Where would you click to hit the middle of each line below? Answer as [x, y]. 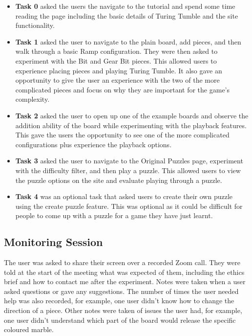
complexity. [32, 99]
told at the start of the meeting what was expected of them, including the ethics [124, 272]
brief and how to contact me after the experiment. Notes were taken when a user [125, 281]
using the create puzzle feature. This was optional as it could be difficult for [129, 206]
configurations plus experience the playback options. [94, 144]
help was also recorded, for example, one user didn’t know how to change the [119, 301]
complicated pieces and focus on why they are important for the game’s [123, 89]
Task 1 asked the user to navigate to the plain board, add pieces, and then [128, 41]
